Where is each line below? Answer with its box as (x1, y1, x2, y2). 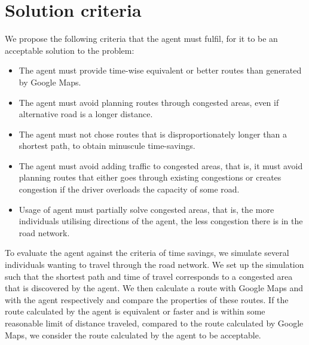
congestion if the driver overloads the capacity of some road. (19, 183, 240, 196)
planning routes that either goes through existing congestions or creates (19, 171, 282, 184)
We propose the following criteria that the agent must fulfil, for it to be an (5, 32, 278, 45)
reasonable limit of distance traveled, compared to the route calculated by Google (5, 317, 304, 329)
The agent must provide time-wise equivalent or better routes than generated (19, 64, 302, 77)
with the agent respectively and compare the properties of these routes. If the (5, 293, 289, 306)
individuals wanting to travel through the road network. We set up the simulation (5, 258, 304, 271)
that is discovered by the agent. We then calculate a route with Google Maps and (5, 282, 303, 294)
